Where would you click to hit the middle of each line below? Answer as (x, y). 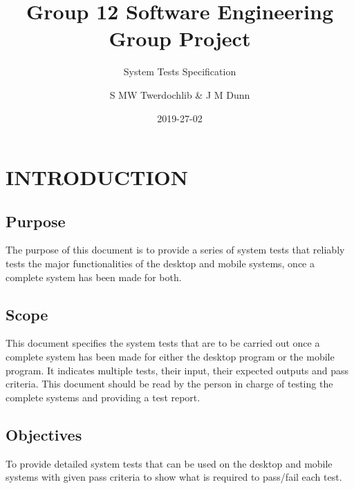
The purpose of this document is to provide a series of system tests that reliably (175, 250)
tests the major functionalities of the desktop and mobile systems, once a (160, 263)
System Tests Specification (180, 71)
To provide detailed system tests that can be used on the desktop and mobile (169, 463)
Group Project (180, 38)
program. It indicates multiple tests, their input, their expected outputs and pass (177, 370)
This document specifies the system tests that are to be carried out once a (163, 343)
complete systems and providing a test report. (103, 397)
